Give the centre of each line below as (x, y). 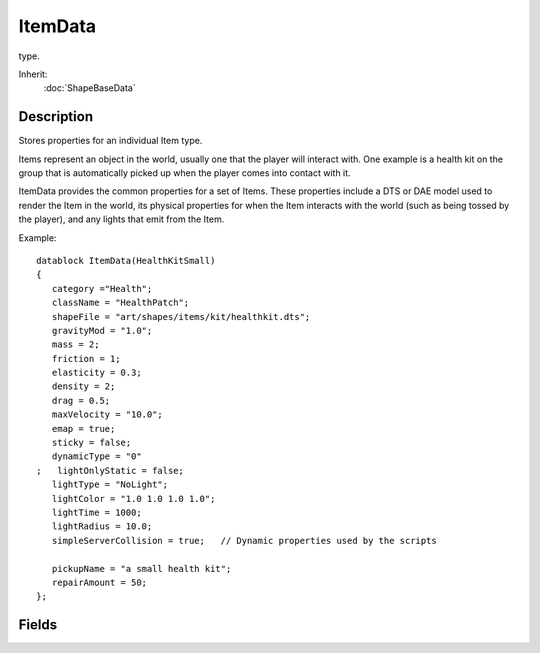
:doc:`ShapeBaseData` (89, 88)
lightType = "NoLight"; (110, 484)
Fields (38, 625)
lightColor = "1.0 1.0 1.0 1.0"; (133, 498)
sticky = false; (91, 443)
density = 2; (83, 386)
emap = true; (83, 428)
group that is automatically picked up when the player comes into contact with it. (184, 173)
